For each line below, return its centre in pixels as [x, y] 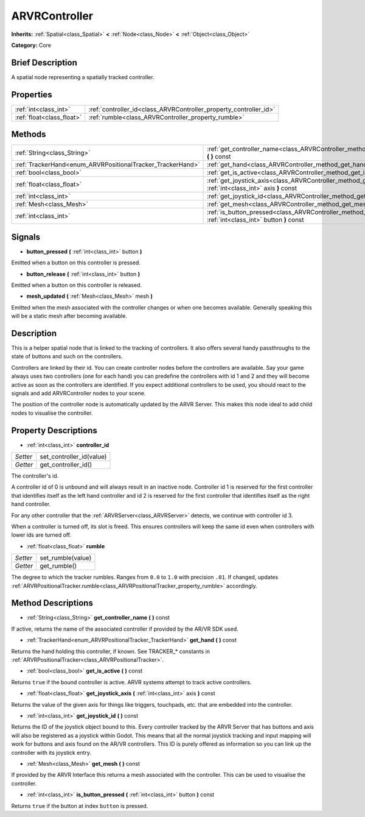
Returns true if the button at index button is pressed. [80, 806]
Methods [29, 134]
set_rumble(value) [66, 558]
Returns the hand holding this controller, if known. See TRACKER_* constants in [110, 651]
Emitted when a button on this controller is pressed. [76, 263]
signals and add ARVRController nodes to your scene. [78, 393]
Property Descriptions [54, 430]
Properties [32, 94]
